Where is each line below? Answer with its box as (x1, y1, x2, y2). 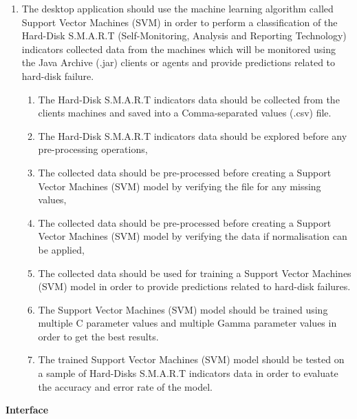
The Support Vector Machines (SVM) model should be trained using (38, 302, 328, 316)
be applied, (38, 242, 85, 256)
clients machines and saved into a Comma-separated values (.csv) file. (38, 105, 332, 120)
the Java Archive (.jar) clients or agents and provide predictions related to (21, 55, 336, 70)
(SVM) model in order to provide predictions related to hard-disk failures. (38, 279, 351, 294)
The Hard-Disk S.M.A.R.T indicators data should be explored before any (38, 128, 347, 143)
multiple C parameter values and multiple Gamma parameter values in (38, 316, 337, 330)
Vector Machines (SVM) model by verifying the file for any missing (38, 178, 321, 193)
